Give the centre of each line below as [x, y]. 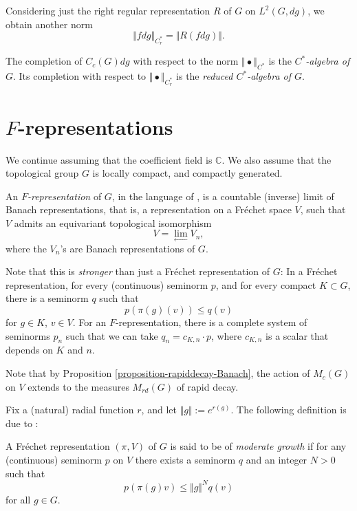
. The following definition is [289, 410]
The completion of [44, 61]
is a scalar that [297, 335]
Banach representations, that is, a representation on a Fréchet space [149, 209]
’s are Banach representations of [128, 248]
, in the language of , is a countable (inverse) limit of [223, 196]
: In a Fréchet [309, 271]
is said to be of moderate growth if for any [258, 446]
